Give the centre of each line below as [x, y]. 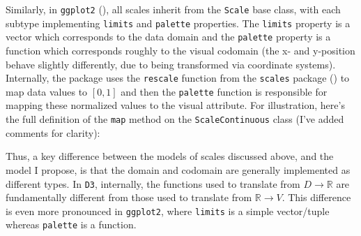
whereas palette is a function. [71, 224]
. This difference [316, 197]
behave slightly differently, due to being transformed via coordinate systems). [171, 64]
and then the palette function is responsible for [224, 91]
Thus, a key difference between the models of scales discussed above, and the [170, 156]
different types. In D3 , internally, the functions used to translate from [153, 183]
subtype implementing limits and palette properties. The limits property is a [178, 23]
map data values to [47, 91]
